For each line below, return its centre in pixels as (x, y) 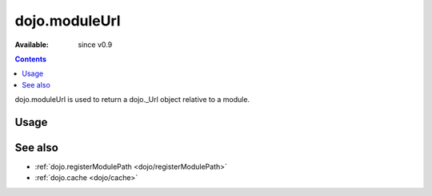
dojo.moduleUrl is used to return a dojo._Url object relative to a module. (132, 100)
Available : (32, 45)
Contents (31, 59)
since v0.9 (95, 45)
